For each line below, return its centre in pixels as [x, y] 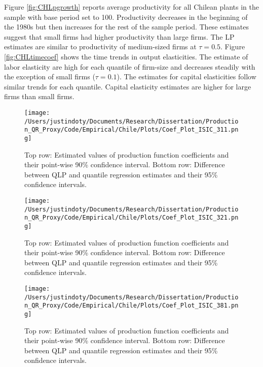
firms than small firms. [39, 96]
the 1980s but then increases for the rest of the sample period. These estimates [126, 27]
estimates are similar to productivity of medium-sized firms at [100, 47]
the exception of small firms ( [50, 77]
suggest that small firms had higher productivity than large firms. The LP [119, 36]
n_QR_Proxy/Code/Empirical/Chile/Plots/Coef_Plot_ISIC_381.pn [131, 306]
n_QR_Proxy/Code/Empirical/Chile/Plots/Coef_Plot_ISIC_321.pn [131, 218]
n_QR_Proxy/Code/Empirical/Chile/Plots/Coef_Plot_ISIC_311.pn [131, 130]
